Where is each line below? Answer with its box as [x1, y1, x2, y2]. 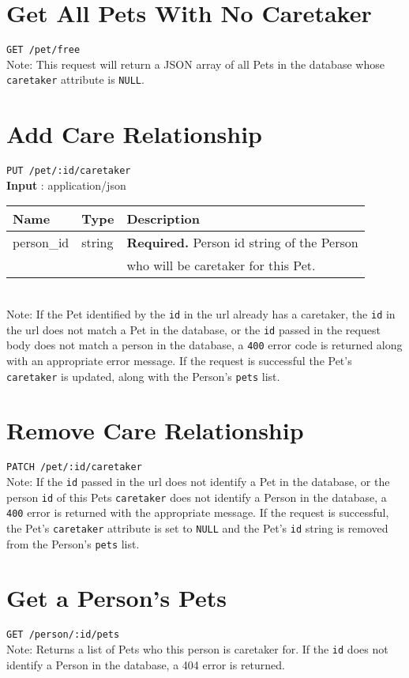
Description [126, 209, 201, 228]
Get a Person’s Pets [6, 582, 227, 614]
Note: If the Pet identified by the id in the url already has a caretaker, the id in [6, 306, 396, 322]
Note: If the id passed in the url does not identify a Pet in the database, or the [6, 473, 390, 489]
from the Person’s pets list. [6, 535, 140, 552]
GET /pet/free [6, 44, 81, 56]
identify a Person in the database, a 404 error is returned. [6, 656, 286, 672]
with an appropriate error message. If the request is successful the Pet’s [6, 352, 352, 368]
